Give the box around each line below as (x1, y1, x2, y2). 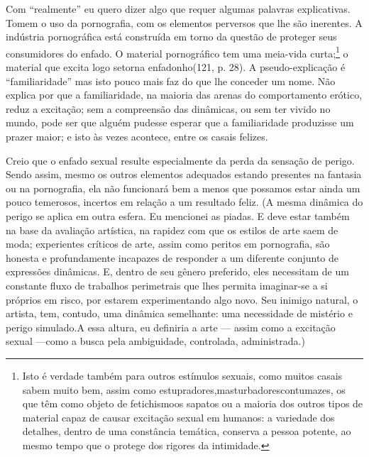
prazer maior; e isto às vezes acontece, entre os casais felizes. (6, 129, 268, 143)
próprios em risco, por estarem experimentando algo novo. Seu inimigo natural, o (6, 292, 358, 307)
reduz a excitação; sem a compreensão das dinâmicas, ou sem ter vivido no (6, 101, 331, 116)
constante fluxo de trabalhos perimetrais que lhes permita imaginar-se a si (6, 277, 328, 292)
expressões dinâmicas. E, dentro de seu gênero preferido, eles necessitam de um (6, 264, 349, 279)
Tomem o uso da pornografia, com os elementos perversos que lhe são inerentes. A (6, 15, 363, 30)
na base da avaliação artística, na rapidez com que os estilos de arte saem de (6, 222, 338, 237)
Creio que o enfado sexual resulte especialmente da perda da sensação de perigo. (6, 153, 355, 167)
